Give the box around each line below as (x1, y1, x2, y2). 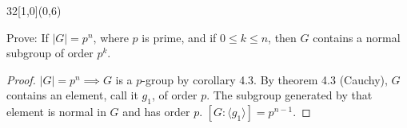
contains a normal (313, 29, 401, 45)
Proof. (6, 71, 36, 87)
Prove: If (6, 29, 49, 45)
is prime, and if (142, 29, 217, 45)
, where (93, 29, 129, 45)
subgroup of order (6, 45, 94, 61)
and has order (122, 103, 190, 120)
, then (268, 29, 297, 45)
